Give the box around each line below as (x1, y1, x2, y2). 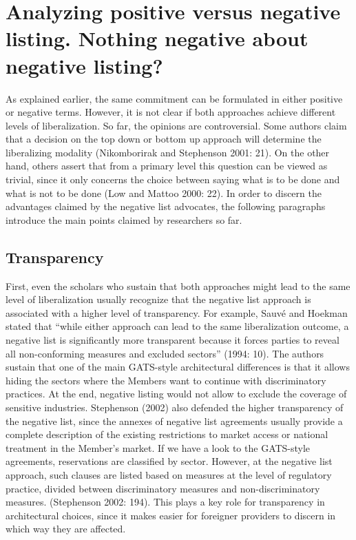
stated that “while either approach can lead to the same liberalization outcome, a (6, 319, 349, 333)
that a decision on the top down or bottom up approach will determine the (6, 132, 322, 146)
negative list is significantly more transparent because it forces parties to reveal (6, 333, 339, 347)
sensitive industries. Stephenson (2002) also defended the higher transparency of (6, 399, 344, 414)
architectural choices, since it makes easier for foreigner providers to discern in (6, 508, 336, 522)
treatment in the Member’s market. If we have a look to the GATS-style (6, 440, 311, 455)
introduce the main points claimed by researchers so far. (6, 212, 242, 227)
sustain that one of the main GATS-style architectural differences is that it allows (6, 360, 350, 374)
